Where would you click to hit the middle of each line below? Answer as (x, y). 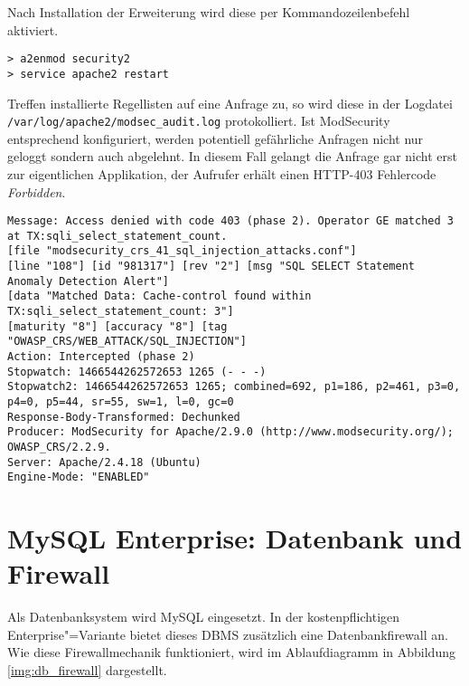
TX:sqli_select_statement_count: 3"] (121, 312)
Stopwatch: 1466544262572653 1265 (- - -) (137, 372)
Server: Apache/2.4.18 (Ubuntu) (104, 462)
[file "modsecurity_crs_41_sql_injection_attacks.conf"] (182, 251)
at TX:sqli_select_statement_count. (117, 236)
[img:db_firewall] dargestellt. (87, 670)
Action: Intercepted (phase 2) (101, 357)
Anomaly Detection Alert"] (88, 281)
